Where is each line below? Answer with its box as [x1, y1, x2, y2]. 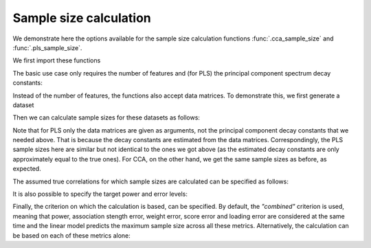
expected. [12, 165, 41, 173]
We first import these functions [12, 56, 101, 65]
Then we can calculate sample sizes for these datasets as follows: [12, 113, 201, 122]
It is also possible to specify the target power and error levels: [12, 190, 188, 199]
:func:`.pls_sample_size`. [12, 43, 82, 52]
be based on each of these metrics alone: [12, 231, 131, 240]
